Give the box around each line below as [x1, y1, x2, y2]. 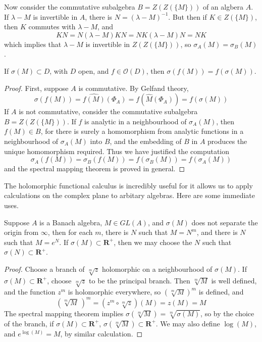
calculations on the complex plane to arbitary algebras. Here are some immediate [4, 190, 255, 201]
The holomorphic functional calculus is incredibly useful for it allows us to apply [4, 180, 253, 190]
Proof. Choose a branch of [4, 263, 85, 274]
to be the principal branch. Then [89, 275, 190, 285]
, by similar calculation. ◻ [60, 328, 143, 338]
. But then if [168, 11, 207, 22]
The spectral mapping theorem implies [4, 308, 124, 318]
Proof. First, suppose [4, 82, 69, 93]
